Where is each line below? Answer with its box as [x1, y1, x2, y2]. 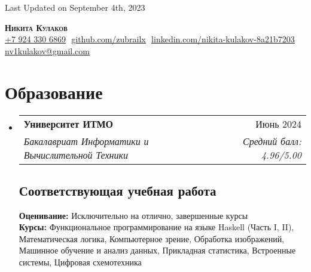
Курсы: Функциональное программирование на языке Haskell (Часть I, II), [19, 221, 294, 233]
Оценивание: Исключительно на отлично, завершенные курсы [19, 209, 248, 221]
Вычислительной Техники [23, 147, 129, 162]
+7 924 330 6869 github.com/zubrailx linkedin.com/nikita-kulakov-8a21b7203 [5, 33, 295, 45]
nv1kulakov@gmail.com [5, 44, 90, 57]
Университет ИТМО [23, 116, 114, 131]
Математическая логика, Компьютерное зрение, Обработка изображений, [19, 232, 285, 245]
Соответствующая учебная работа [19, 181, 217, 199]
